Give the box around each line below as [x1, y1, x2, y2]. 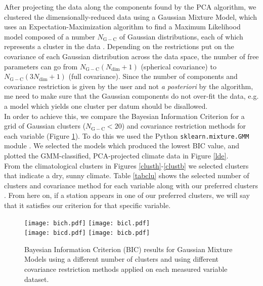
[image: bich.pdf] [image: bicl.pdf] [24, 219, 150, 227]
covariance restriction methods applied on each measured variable [24, 264, 228, 274]
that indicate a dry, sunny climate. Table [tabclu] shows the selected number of [4, 170, 249, 181]
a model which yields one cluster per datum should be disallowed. [4, 100, 208, 111]
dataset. [24, 273, 49, 284]
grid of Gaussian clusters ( [4, 120, 86, 131]
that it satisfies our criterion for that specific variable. [4, 199, 171, 210]
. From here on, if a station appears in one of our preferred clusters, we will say [4, 190, 250, 200]
